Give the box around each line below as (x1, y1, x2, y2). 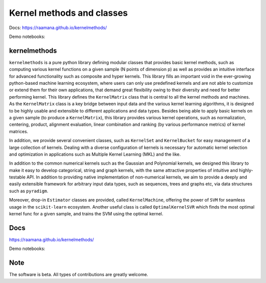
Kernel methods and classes (9, 7, 128, 18)
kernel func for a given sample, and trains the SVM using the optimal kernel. (9, 211, 164, 217)
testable (9, 174, 26, 180)
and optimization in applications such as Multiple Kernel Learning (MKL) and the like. (9, 151, 181, 157)
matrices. (9, 128, 29, 134)
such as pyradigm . (9, 188, 49, 194)
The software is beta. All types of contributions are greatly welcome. (9, 272, 148, 278)
